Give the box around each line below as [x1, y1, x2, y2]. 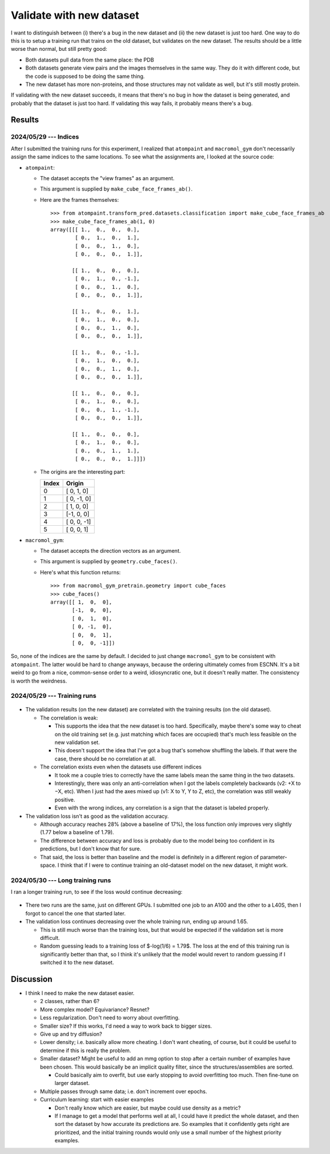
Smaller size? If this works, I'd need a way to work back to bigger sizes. [40, 1022, 213, 1029]
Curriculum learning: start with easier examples [40, 1096, 154, 1103]
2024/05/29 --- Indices [11, 133, 79, 141]
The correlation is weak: [40, 714, 99, 721]
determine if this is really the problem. [40, 1047, 131, 1054]
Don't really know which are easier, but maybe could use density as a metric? [54, 1104, 241, 1111]
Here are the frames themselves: [40, 196, 119, 203]
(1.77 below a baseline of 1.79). [40, 829, 114, 836]
